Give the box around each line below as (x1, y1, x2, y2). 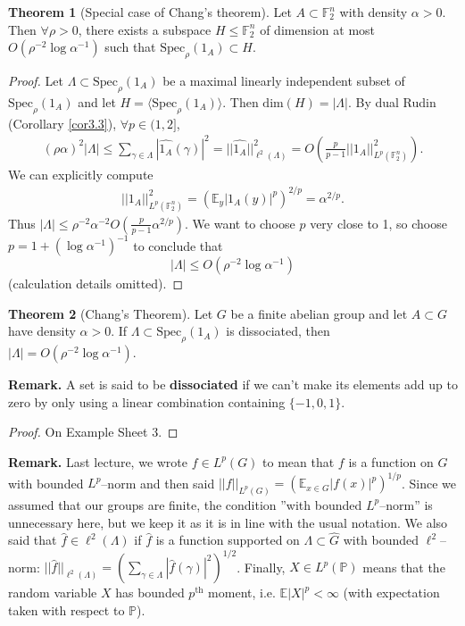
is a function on (348, 452, 434, 471)
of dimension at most (260, 20, 376, 38)
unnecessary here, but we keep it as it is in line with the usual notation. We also (8, 513, 448, 531)
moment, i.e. (208, 583, 276, 602)
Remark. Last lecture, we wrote (8, 452, 188, 471)
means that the (362, 557, 445, 576)
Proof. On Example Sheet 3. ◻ (8, 422, 179, 441)
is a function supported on (155, 530, 300, 549)
